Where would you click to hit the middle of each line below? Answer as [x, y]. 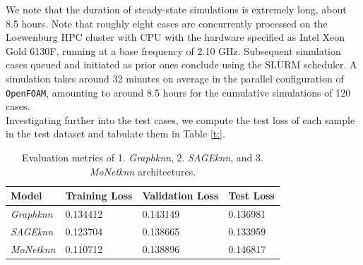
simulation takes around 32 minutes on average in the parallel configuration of [175, 78]
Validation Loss [180, 196]
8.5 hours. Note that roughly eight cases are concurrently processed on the [167, 23]
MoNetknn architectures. [143, 171]
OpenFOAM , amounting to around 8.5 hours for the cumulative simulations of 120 [178, 92]
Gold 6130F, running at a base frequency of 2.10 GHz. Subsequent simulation [173, 50]
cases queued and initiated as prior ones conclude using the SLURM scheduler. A [181, 64]
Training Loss [99, 196]
